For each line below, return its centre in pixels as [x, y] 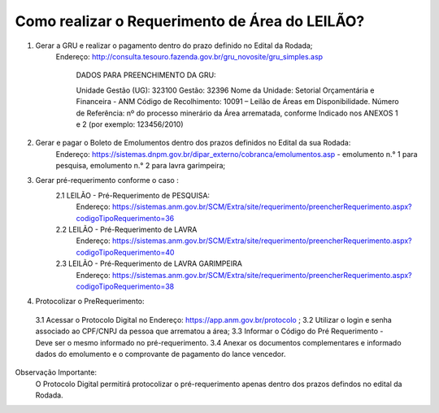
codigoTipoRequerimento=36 [125, 218]
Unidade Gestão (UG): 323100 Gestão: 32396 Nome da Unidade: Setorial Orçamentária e [225, 90]
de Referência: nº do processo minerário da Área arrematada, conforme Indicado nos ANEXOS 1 [237, 113]
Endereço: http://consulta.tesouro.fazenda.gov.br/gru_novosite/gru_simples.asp [189, 56]
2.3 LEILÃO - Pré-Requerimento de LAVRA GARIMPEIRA [149, 263]
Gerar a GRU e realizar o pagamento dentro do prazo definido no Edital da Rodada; [174, 46]
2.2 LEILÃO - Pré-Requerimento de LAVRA [126, 230]
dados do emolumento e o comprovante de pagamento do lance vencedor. [161, 354]
